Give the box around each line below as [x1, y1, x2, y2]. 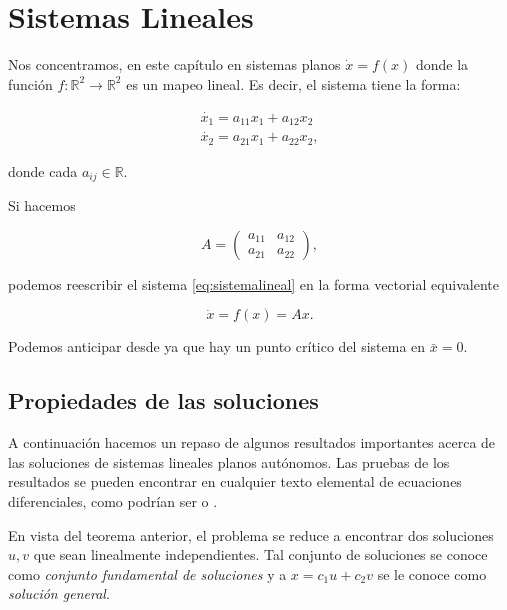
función [8, 73, 53, 94]
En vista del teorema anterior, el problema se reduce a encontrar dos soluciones [8, 524, 494, 545]
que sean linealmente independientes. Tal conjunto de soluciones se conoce [33, 544, 488, 565]
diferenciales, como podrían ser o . [8, 490, 218, 511]
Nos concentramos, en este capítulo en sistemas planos [8, 54, 341, 75]
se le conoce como [377, 563, 487, 584]
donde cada [8, 160, 78, 181]
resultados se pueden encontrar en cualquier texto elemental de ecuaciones [8, 471, 462, 492]
